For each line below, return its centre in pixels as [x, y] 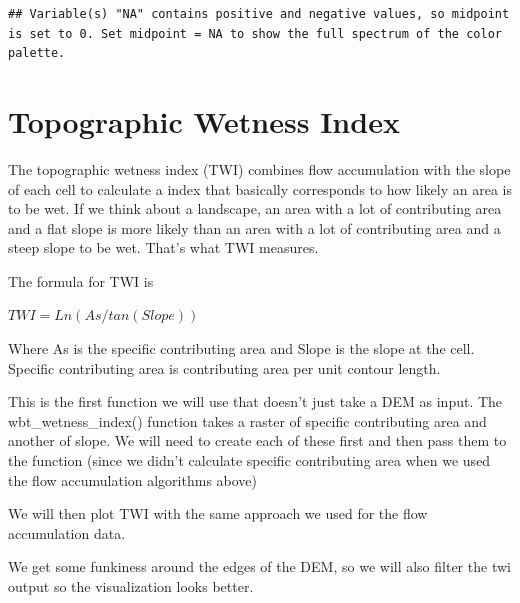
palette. [37, 53]
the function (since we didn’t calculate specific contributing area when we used [249, 460]
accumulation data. [67, 532]
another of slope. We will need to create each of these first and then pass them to [257, 440]
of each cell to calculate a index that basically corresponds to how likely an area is [260, 188]
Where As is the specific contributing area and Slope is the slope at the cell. [241, 348]
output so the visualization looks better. [131, 586]
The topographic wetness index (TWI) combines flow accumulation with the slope [259, 168]
